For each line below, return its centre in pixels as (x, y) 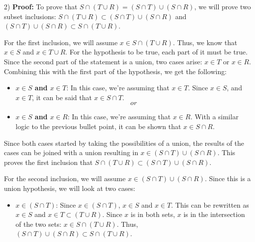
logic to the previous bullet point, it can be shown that (98, 126)
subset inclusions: (30, 16)
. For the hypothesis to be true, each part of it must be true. (156, 52)
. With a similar (214, 117)
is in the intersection (214, 214)
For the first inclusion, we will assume (61, 42)
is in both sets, (153, 214)
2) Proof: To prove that (41, 6)
